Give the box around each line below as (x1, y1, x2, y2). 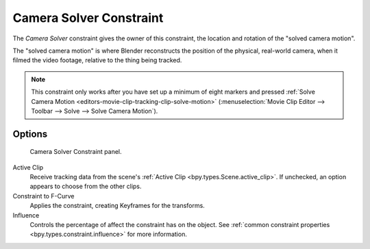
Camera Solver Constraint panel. (29, 148, 122, 156)
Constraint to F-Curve (12, 192, 75, 200)
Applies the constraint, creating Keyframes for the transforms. (29, 202, 205, 210)
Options (12, 128, 48, 140)
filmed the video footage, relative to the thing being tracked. (12, 56, 182, 64)
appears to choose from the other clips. (29, 182, 142, 191)
